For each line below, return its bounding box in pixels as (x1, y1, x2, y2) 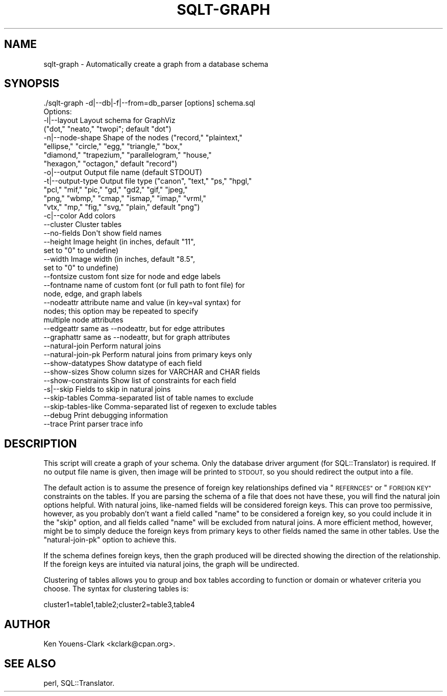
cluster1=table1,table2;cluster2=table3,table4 (43, 600, 195, 609)
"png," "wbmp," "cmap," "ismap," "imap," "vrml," (43, 194, 207, 203)
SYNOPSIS (4, 77, 60, 90)
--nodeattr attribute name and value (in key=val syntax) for (43, 298, 241, 307)
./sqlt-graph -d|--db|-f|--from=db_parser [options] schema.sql (43, 98, 255, 108)
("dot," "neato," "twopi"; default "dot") (43, 125, 171, 134)
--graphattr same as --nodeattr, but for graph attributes (43, 333, 230, 342)
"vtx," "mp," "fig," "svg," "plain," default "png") (43, 203, 200, 212)
